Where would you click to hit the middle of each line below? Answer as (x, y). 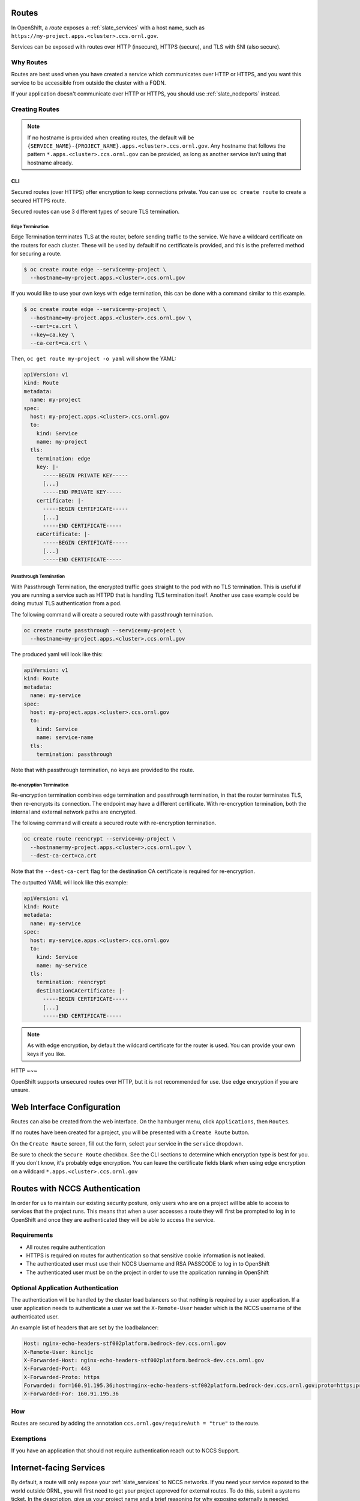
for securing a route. (36, 254)
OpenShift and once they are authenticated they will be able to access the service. (113, 1219)
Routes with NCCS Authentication (76, 1188)
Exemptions (29, 1439)
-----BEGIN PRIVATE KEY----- (85, 475)
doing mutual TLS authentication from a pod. (66, 603)
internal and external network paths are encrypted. (74, 812)
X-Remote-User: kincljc (59, 1352)
